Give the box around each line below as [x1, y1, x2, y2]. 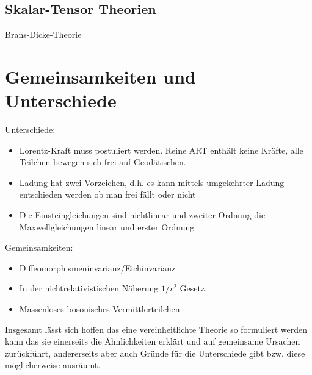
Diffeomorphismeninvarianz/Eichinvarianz [19, 261, 176, 274]
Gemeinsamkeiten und [5, 63, 197, 88]
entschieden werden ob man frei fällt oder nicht [19, 188, 196, 201]
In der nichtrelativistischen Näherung [19, 282, 159, 295]
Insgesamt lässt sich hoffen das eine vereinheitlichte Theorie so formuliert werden [5, 323, 307, 335]
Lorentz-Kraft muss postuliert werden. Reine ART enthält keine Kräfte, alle [19, 143, 303, 156]
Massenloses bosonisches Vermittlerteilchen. [19, 302, 183, 315]
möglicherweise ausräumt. [5, 359, 101, 371]
